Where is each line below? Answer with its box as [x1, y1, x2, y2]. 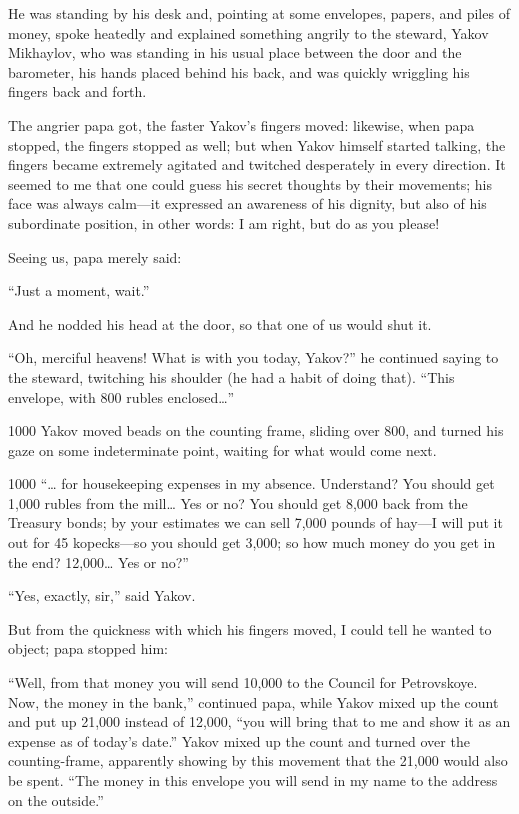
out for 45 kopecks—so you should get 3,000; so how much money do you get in [8, 532, 496, 553]
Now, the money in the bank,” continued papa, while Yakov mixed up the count [8, 691, 499, 712]
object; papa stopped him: [8, 638, 168, 659]
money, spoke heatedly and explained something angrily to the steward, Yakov [8, 22, 489, 43]
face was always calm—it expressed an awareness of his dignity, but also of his [8, 193, 487, 214]
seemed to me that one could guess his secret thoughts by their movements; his [8, 173, 492, 194]
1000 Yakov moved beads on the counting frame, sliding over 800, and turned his [8, 420, 504, 441]
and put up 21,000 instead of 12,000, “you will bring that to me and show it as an [8, 711, 511, 732]
